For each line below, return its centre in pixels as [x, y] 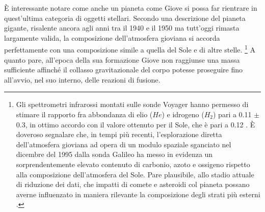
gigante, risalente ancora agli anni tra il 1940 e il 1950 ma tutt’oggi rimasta [122, 28]
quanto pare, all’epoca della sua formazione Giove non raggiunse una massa [122, 59]
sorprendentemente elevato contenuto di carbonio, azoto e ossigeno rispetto [133, 164]
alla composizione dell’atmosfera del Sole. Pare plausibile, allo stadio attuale [135, 174]
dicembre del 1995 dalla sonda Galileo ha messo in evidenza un [114, 154]
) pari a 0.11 [232, 114]
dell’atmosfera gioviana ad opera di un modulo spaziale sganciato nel [124, 144]
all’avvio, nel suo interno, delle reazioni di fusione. [82, 79]
